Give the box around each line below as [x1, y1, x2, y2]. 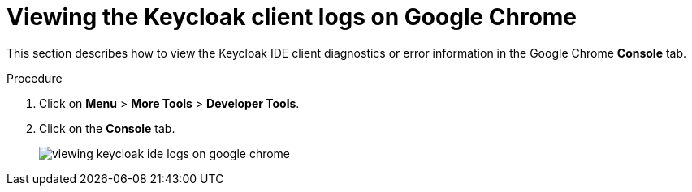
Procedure [6, 70, 63, 85]
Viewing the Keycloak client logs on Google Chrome [6, 3, 577, 31]
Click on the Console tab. [39, 121, 175, 135]
